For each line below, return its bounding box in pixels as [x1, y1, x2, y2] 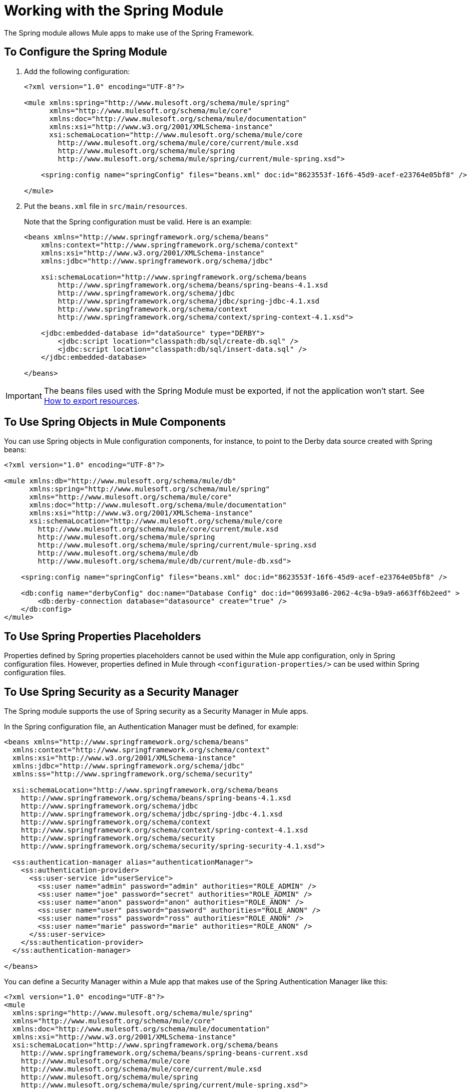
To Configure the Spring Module [4, 46, 167, 59]
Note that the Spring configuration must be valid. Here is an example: [24, 217, 252, 226]
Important [6, 390, 42, 401]
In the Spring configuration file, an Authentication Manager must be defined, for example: [4, 722, 298, 731]
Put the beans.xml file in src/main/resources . [24, 201, 187, 210]
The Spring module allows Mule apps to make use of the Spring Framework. [4, 28, 254, 37]
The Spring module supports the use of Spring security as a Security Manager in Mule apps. [4, 707, 308, 716]
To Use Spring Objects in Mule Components [4, 416, 226, 429]
